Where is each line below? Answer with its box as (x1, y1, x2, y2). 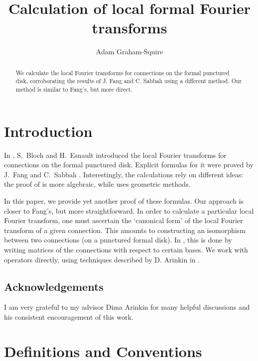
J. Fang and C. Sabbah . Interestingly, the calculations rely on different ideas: (4, 169, 244, 179)
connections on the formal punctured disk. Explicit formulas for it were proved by (4, 159, 254, 170)
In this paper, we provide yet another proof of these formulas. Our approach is (4, 195, 244, 206)
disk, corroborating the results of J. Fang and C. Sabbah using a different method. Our (15, 77, 242, 85)
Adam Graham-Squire (96, 46, 163, 57)
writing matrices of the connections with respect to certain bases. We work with (4, 244, 248, 254)
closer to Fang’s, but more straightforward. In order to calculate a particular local (4, 205, 254, 216)
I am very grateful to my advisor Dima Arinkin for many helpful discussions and (4, 302, 250, 312)
